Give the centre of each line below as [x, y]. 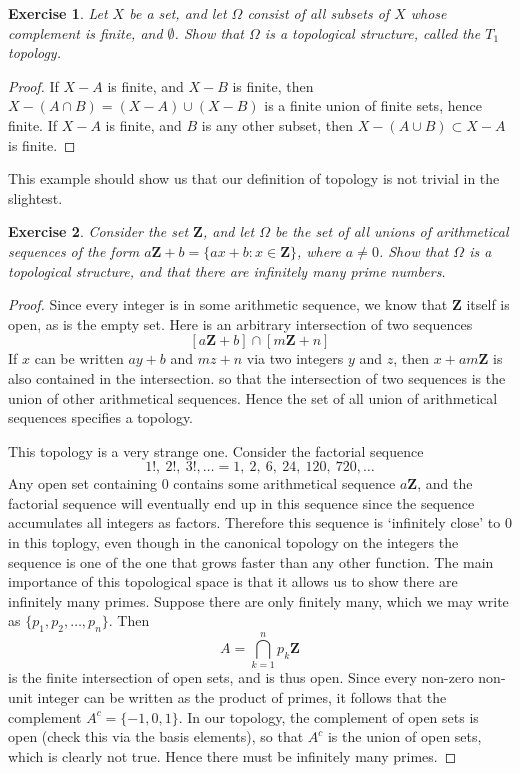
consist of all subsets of [318, 13]
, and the [445, 483]
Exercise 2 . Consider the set [98, 231]
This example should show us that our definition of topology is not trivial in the [254, 178]
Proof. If [33, 85]
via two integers [295, 358]
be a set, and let [178, 13]
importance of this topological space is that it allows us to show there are [233, 581]
